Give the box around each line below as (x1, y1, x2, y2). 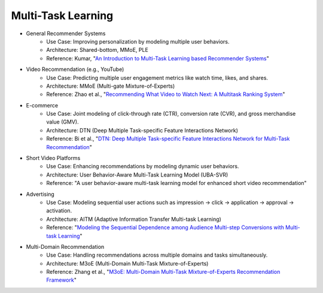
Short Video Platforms (26, 155, 81, 162)
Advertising (26, 190, 55, 198)
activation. (46, 207, 72, 214)
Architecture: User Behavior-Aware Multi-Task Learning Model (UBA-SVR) (46, 171, 228, 178)
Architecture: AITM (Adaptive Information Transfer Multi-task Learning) (46, 215, 221, 223)
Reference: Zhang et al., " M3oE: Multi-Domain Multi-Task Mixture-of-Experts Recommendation (46, 269, 281, 276)
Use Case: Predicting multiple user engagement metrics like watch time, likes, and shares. (46, 74, 269, 81)
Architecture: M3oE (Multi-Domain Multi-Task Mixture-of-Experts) (46, 260, 209, 267)
